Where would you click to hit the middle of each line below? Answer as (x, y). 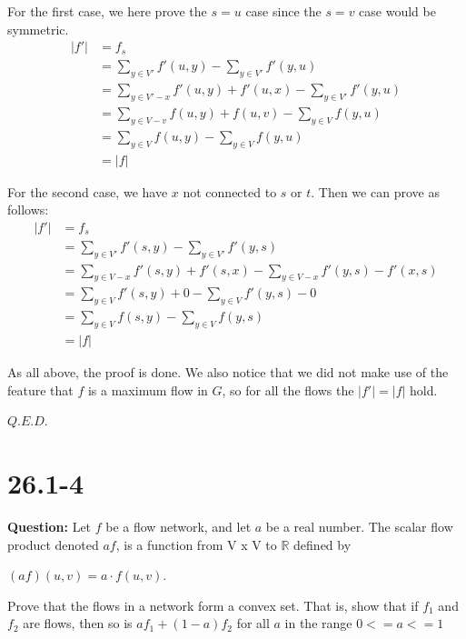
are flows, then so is (78, 623)
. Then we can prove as (375, 191)
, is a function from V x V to (196, 544)
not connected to (230, 191)
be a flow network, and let (178, 527)
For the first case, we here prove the (107, 11)
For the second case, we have (88, 191)
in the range (318, 623)
